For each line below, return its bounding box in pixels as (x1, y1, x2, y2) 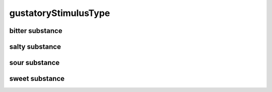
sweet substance (9, 74, 65, 83)
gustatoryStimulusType (9, 7, 110, 18)
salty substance (9, 42, 61, 51)
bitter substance (9, 26, 62, 35)
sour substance (9, 58, 60, 67)
